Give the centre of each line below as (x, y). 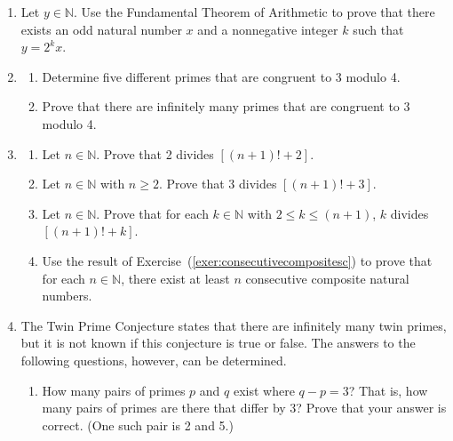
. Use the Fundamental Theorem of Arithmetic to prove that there (254, 12)
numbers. (67, 296)
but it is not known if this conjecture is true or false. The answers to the (218, 343)
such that (378, 29)
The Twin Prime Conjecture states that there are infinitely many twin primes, (234, 325)
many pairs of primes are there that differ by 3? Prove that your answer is (244, 408)
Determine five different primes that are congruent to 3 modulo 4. (221, 76)
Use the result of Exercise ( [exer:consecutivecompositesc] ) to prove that (237, 260)
